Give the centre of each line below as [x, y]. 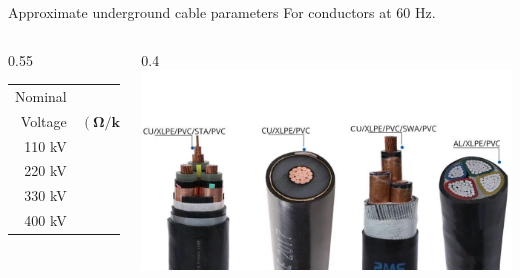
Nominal [41, 95]
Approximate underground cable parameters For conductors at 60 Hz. [222, 12]
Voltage [43, 120]
